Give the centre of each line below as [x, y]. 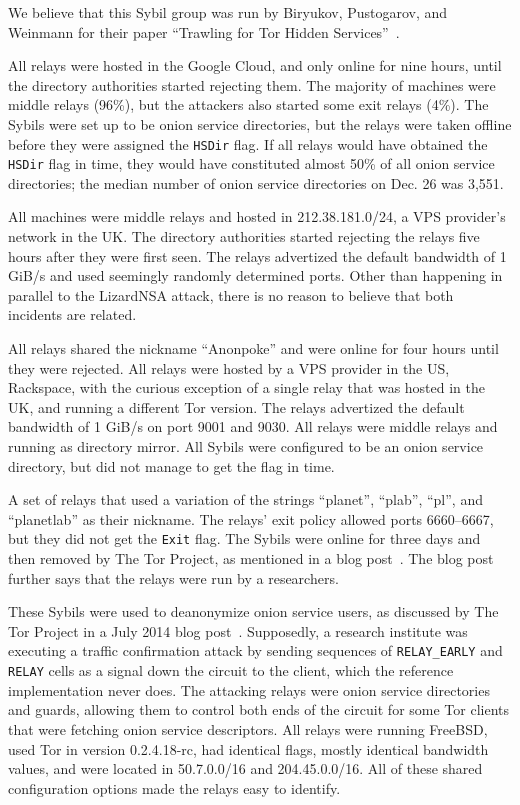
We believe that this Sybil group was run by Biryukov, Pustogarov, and [228, 12]
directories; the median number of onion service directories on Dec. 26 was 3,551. [256, 182]
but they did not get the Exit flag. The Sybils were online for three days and [244, 538]
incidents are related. [72, 314]
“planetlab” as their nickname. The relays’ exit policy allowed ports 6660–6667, [251, 518]
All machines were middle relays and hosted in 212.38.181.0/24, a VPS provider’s [257, 216]
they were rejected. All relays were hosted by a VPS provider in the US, [229, 367]
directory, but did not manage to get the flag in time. [171, 465]
